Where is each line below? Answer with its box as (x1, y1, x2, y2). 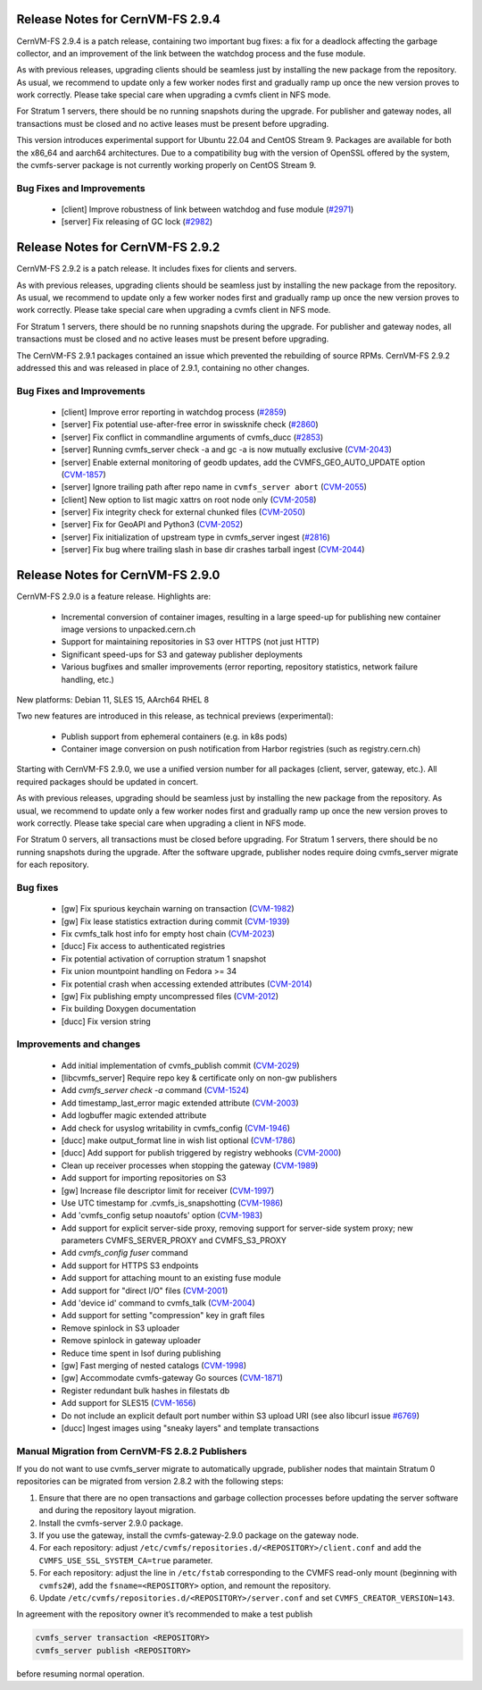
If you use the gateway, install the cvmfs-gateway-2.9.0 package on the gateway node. (38, 1530, 359, 1541)
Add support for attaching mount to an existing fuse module (61, 1273, 281, 1283)
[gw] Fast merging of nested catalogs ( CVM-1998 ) (61, 1360, 247, 1371)
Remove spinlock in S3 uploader (61, 1323, 180, 1333)
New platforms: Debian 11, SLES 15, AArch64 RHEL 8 (16, 694, 210, 705)
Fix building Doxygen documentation (61, 1004, 196, 1014)
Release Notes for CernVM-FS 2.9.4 (16, 12, 220, 27)
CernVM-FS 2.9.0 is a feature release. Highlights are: (16, 591, 212, 602)
